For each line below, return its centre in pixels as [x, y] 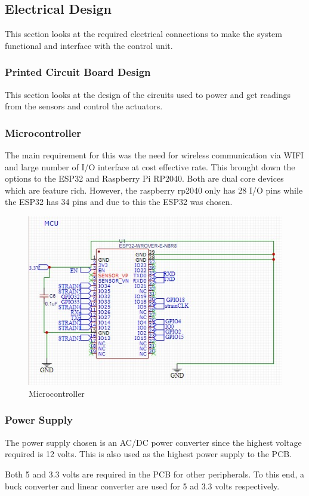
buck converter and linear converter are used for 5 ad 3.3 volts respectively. [142, 486]
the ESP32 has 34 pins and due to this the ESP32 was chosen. [119, 202]
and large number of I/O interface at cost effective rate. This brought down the [150, 166]
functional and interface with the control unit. [89, 45]
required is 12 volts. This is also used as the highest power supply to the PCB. [149, 454]
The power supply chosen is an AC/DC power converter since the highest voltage [153, 442]
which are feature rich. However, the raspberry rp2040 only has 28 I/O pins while [154, 190]
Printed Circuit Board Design [78, 72]
